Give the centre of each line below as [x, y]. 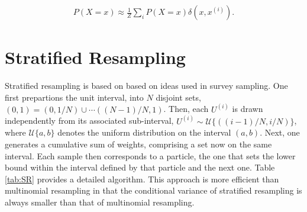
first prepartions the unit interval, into [74, 97]
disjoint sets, [178, 97]
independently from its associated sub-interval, [89, 121]
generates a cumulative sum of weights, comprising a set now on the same [138, 144]
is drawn [248, 109]
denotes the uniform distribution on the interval [144, 132]
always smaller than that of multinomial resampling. [100, 202]
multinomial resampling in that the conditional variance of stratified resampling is [153, 190]
